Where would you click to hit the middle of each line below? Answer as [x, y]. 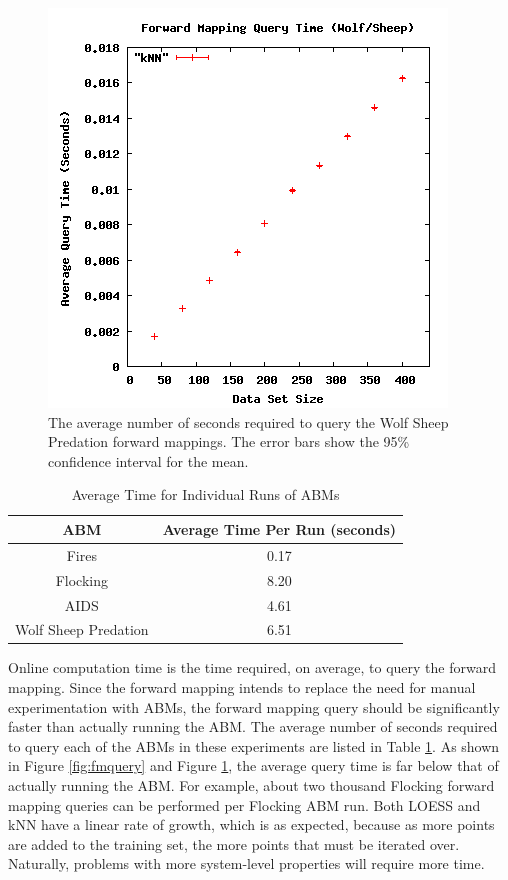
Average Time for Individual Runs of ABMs [205, 494]
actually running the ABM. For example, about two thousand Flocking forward [251, 785]
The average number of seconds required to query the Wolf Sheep [248, 421]
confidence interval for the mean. [148, 460]
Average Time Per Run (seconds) [279, 528]
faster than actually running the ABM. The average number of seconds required [253, 726]
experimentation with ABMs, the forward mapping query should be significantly [254, 706]
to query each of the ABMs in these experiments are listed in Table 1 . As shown [254, 745]
